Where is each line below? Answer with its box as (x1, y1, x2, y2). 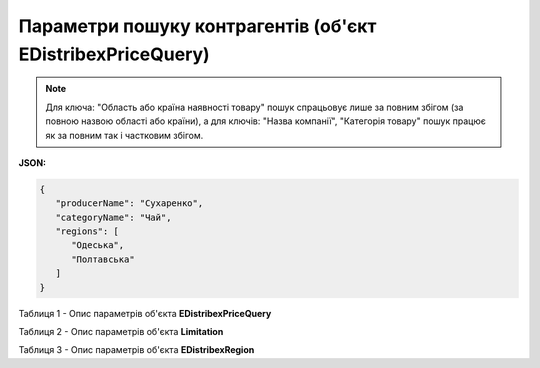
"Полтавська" (71, 253, 135, 265)
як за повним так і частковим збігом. (45, 129, 204, 141)
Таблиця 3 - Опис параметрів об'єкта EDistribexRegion (18, 344, 255, 356)
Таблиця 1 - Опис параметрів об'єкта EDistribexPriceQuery (18, 307, 272, 319)
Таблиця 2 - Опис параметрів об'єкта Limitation (18, 326, 224, 337)
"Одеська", (71, 240, 125, 251)
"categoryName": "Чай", (55, 211, 172, 223)
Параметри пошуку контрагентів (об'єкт (18, 15, 377, 37)
